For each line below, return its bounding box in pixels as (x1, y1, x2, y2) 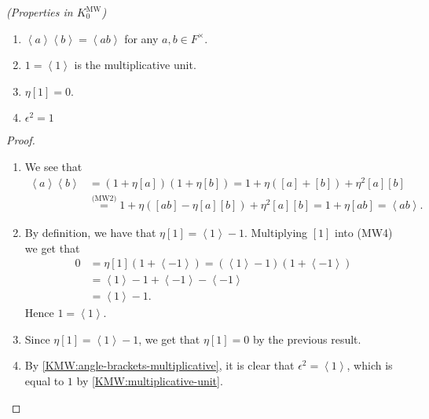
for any (124, 30, 159, 46)
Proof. (6, 132, 35, 148)
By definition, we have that (24, 224, 156, 240)
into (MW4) (335, 224, 393, 240)
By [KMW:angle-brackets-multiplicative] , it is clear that (24, 357, 295, 373)
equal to (24, 372, 64, 388)
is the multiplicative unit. (74, 56, 196, 73)
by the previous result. (252, 330, 361, 347)
